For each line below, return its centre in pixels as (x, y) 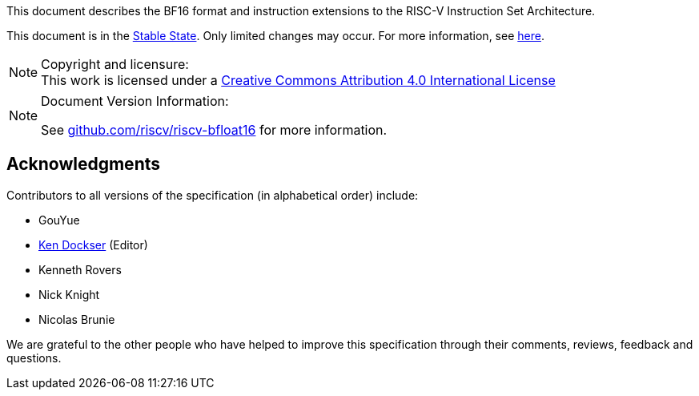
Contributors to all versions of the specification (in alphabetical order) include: (213, 195)
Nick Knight (69, 294)
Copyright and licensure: (115, 64)
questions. (34, 358)
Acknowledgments (84, 164)
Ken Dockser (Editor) (93, 244)
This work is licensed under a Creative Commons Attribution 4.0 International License (298, 80)
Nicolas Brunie (77, 319)
